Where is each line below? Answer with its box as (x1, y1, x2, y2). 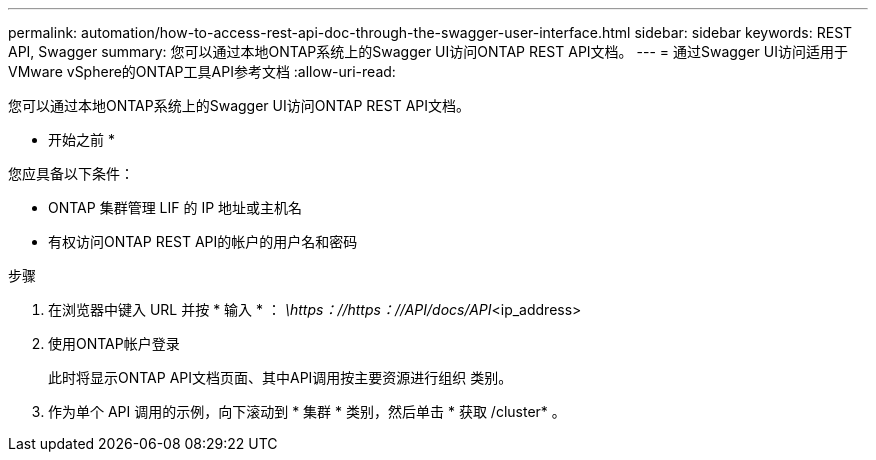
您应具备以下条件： (8, 165, 134, 182)
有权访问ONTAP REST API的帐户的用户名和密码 (48, 233, 358, 250)
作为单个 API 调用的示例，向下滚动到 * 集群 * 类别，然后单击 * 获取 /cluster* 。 (48, 403, 566, 420)
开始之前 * (48, 131, 115, 148)
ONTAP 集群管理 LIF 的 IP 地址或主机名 (48, 199, 303, 216)
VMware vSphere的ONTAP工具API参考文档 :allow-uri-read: (8, 63, 396, 80)
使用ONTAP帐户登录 (48, 335, 180, 352)
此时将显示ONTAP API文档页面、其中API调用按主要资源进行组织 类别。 (48, 369, 513, 386)
